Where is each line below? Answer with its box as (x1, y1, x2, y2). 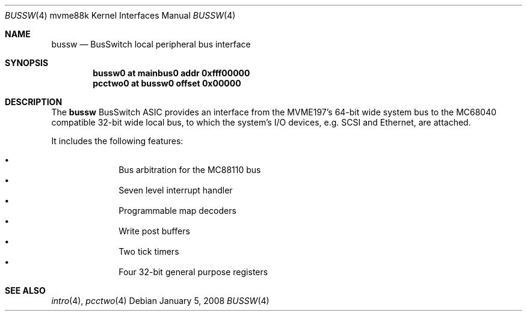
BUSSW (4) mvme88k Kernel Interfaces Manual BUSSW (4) (5, 10, 236, 20)
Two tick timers (119, 246, 179, 257)
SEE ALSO (5, 285, 46, 296)
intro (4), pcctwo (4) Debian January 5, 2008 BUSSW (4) (51, 296, 270, 306)
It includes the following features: (51, 136, 183, 146)
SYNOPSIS (5, 58, 49, 68)
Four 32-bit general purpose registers (119, 267, 268, 277)
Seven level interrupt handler (119, 185, 233, 195)
